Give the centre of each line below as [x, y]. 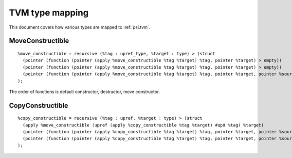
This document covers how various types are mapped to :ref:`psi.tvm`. [80, 27]
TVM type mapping [49, 13]
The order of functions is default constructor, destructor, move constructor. [84, 92]
